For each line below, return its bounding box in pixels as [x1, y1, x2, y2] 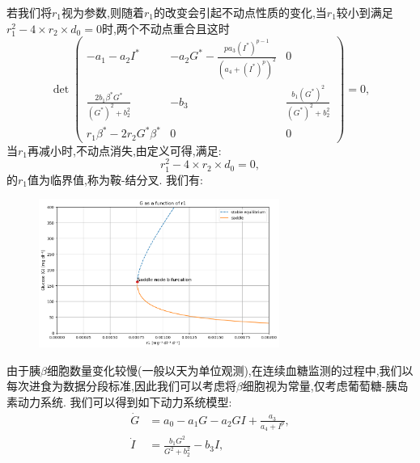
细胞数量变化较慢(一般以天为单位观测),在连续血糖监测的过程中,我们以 [46, 361, 414, 378]
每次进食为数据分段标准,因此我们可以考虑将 [6, 377, 236, 394]
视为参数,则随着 [62, 4, 144, 20]
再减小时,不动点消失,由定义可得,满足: [28, 141, 222, 158]
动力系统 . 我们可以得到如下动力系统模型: [17, 394, 232, 410]
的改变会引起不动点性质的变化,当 [153, 4, 327, 20]
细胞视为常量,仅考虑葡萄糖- [242, 377, 386, 394]
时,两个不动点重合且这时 [101, 19, 230, 36]
